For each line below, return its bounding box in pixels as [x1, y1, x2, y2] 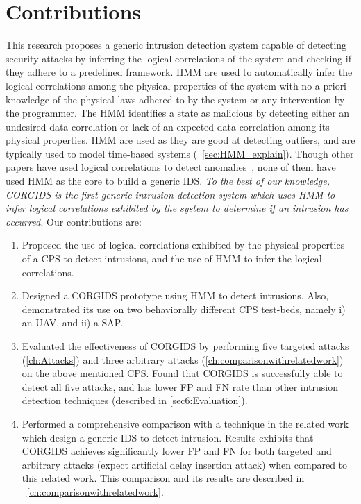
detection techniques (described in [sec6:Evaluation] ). [22, 393, 248, 408]
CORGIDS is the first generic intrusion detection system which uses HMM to [6, 187, 335, 201]
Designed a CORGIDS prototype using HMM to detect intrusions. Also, [22, 288, 329, 303]
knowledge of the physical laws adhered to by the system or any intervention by [6, 92, 345, 106]
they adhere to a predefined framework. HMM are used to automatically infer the [6, 65, 353, 79]
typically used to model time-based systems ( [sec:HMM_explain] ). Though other [6, 146, 354, 160]
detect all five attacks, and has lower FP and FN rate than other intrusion [22, 379, 339, 394]
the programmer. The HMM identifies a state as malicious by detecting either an [6, 106, 350, 120]
